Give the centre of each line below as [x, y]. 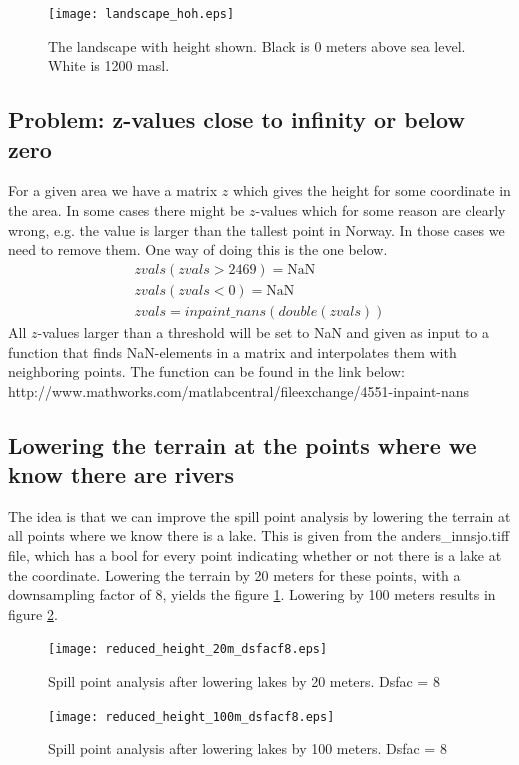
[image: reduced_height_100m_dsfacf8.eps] [191, 716]
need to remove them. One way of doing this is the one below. [198, 249]
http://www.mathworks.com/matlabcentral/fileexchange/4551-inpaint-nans [239, 390]
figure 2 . [33, 613]
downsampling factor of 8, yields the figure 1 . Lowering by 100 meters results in [252, 594]
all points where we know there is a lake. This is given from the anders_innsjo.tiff [259, 535]
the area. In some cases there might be [126, 210]
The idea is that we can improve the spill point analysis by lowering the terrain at [259, 515]
